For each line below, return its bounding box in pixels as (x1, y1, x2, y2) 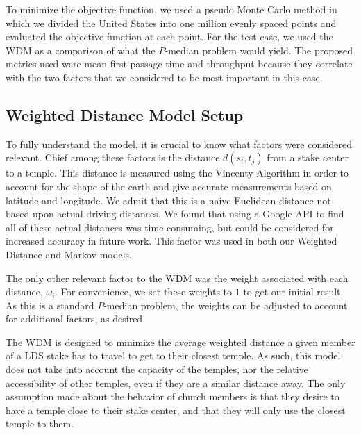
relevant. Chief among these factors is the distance (6, 150, 220, 165)
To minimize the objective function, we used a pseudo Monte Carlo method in (6, 2, 337, 16)
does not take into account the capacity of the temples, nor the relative (6, 362, 308, 377)
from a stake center (267, 150, 349, 165)
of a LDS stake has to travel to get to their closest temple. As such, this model (6, 348, 341, 363)
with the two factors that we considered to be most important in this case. (6, 69, 323, 84)
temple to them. (6, 416, 74, 431)
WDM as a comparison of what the (6, 42, 156, 57)
